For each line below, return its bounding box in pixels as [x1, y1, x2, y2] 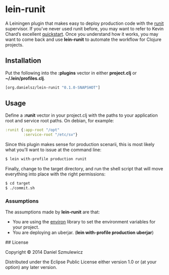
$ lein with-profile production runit [5, 157, 87, 162]
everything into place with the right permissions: [5, 171, 106, 177]
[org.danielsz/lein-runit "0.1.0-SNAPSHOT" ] [5, 85, 100, 90]
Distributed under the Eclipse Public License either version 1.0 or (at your [5, 259, 157, 265]
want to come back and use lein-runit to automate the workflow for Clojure [5, 36, 161, 42]
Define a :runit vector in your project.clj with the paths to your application [5, 112, 158, 118]
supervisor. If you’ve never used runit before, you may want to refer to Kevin [5, 25, 164, 31]
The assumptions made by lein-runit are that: [5, 209, 100, 215]
